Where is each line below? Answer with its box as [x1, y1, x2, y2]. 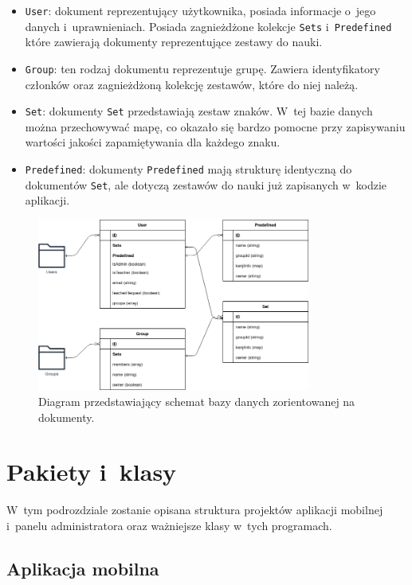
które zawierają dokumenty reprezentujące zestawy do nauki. [25, 33, 323, 50]
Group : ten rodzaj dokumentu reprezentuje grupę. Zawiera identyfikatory [25, 60, 380, 76]
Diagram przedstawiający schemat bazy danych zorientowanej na [38, 393, 355, 410]
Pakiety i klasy [6, 455, 177, 488]
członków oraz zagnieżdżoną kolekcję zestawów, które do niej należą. [25, 76, 359, 92]
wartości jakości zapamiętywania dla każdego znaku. [25, 134, 281, 150]
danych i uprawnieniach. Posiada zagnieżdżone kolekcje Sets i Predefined [25, 18, 392, 34]
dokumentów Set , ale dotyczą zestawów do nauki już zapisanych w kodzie [25, 176, 387, 193]
